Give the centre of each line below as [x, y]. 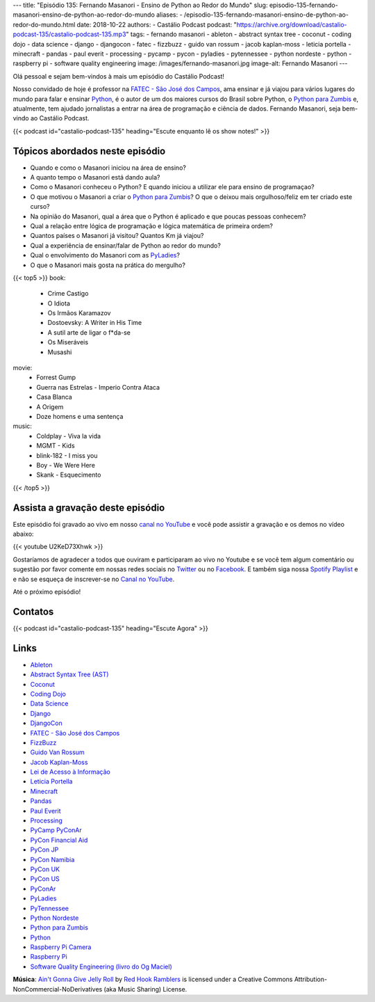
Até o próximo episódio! [47, 591]
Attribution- [311, 979]
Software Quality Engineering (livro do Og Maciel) [101, 967]
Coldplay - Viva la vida [68, 436]
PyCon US [45, 879]
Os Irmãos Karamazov [79, 313]
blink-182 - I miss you [67, 455]
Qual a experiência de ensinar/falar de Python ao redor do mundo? [126, 245]
